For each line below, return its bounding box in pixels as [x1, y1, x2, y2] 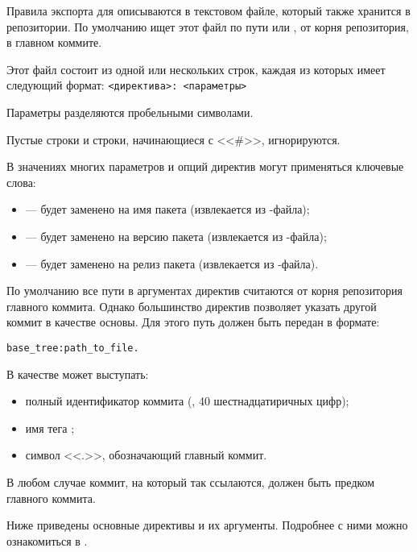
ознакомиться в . [6, 532, 88, 549]
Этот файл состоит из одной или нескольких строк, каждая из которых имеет [6, 60, 386, 77]
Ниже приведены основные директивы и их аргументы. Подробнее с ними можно [6, 517, 408, 533]
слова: [6, 173, 36, 190]
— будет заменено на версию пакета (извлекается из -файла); [25, 228, 327, 244]
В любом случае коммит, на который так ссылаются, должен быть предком [6, 474, 375, 490]
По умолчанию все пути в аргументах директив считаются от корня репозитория [6, 282, 403, 299]
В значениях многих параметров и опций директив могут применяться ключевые [6, 158, 404, 175]
